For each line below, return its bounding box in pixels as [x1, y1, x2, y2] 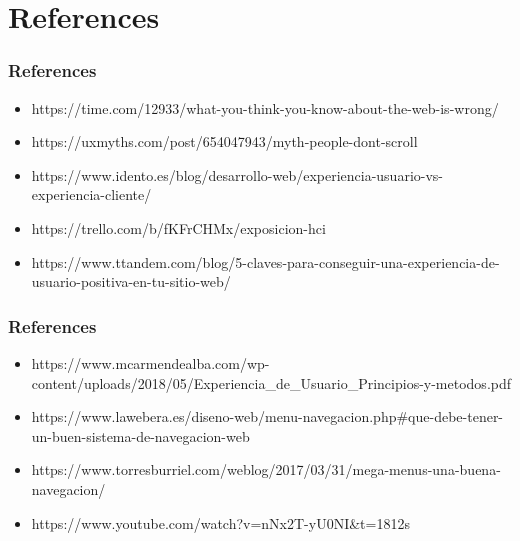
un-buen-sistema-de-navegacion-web [31, 425, 250, 446]
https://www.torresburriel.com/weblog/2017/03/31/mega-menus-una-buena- [31, 459, 501, 480]
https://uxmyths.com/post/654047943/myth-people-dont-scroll [31, 131, 418, 152]
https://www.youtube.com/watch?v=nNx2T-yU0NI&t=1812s [31, 512, 410, 533]
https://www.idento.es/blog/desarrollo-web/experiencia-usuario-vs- [31, 164, 444, 185]
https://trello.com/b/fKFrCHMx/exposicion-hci [31, 217, 326, 238]
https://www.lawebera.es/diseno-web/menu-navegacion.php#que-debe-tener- [31, 406, 504, 427]
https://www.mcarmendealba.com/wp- [31, 352, 270, 373]
